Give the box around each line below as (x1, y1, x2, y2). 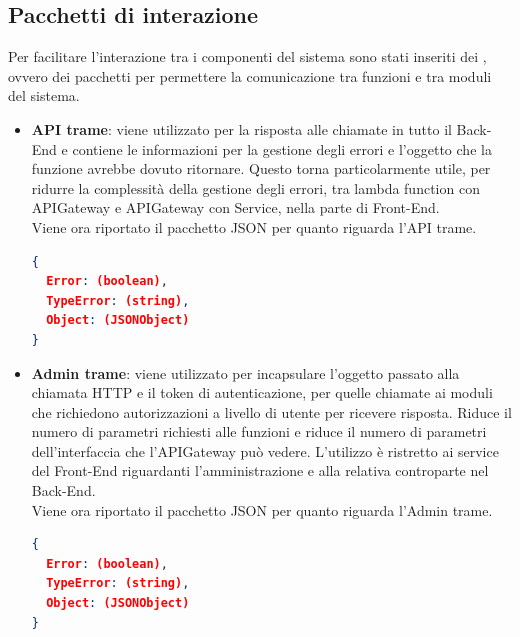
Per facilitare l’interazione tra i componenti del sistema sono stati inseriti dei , (8, 46, 487, 67)
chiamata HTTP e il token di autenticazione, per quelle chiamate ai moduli (31, 382, 493, 403)
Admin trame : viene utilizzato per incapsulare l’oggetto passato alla (31, 362, 460, 383)
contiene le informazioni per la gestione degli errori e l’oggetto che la (72, 138, 492, 159)
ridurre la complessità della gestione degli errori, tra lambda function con (31, 177, 480, 198)
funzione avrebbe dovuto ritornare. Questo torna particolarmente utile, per (31, 158, 491, 179)
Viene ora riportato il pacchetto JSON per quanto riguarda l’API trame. (31, 216, 477, 237)
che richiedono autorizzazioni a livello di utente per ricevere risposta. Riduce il (31, 401, 512, 422)
